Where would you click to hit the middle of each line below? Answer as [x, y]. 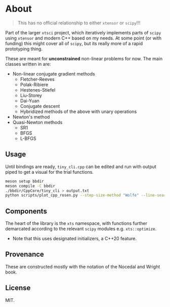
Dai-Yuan [30, 101]
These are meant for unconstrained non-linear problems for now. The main [84, 58]
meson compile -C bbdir [30, 186]
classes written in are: [28, 64]
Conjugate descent [40, 106]
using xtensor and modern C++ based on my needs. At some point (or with [83, 38]
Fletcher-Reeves [37, 79]
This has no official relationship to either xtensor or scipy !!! [79, 23]
